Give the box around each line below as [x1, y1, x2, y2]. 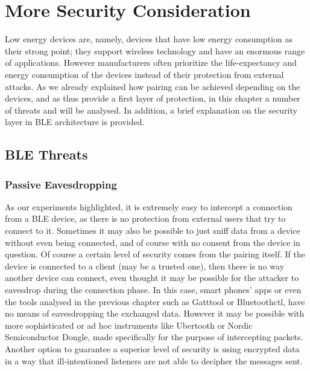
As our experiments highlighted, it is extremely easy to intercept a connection [5, 200, 293, 213]
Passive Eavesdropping [5, 176, 117, 192]
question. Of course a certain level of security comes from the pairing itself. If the [5, 248, 305, 260]
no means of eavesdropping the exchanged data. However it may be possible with [5, 307, 305, 320]
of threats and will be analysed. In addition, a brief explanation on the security [5, 103, 297, 116]
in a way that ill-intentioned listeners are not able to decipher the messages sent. [5, 354, 303, 367]
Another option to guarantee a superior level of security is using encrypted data [5, 343, 300, 355]
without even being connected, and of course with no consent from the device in [5, 236, 300, 248]
